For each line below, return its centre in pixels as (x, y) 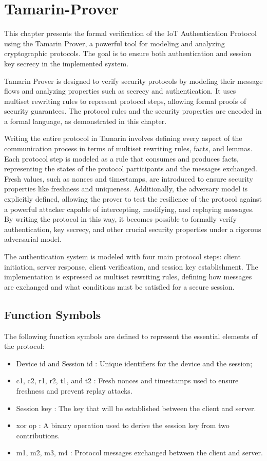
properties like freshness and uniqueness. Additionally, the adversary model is (126, 189)
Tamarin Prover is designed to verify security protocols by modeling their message (133, 81)
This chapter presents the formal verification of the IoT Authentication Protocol (130, 33)
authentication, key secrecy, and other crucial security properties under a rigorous (133, 229)
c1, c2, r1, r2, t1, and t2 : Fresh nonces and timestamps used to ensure (127, 380)
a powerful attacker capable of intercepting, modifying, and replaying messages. (129, 209)
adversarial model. (33, 239)
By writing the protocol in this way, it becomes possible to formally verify (120, 219)
